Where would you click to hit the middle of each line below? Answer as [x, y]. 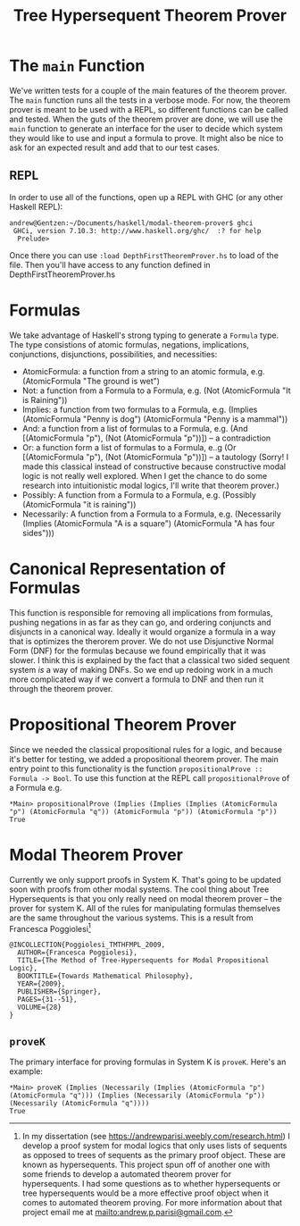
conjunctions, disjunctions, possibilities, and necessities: [113, 354]
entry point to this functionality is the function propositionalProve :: [136, 768]
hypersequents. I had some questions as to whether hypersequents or [151, 1183]
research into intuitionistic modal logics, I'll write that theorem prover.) [150, 485]
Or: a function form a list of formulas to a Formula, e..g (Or [129, 447]
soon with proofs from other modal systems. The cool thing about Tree [139, 889]
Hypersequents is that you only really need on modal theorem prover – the [146, 898]
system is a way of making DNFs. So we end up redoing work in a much [142, 669]
